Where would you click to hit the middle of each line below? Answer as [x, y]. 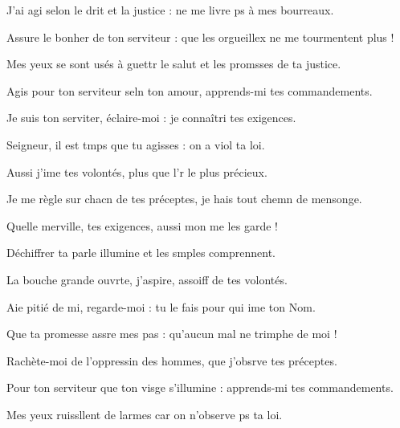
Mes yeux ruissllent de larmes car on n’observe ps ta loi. [145, 414]
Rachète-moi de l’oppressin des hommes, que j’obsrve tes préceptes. [172, 360]
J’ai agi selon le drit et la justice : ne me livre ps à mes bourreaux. [170, 10]
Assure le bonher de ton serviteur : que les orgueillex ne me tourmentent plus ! [200, 37]
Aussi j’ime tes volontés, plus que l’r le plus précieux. [137, 171]
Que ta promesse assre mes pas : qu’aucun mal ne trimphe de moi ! [172, 334]
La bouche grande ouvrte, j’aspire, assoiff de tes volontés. [147, 279]
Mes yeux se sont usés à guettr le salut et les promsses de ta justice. [174, 64]
